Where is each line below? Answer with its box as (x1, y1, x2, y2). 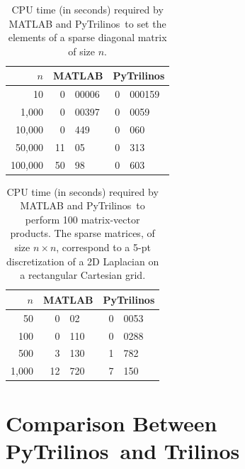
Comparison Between (6, 408, 217, 437)
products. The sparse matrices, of (10, 226, 155, 241)
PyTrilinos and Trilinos (6, 436, 240, 465)
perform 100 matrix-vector (25, 211, 140, 226)
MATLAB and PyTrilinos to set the (8, 16, 166, 31)
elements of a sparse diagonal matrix (8, 30, 167, 45)
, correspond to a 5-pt (56, 240, 151, 255)
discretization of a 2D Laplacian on (6, 253, 159, 268)
